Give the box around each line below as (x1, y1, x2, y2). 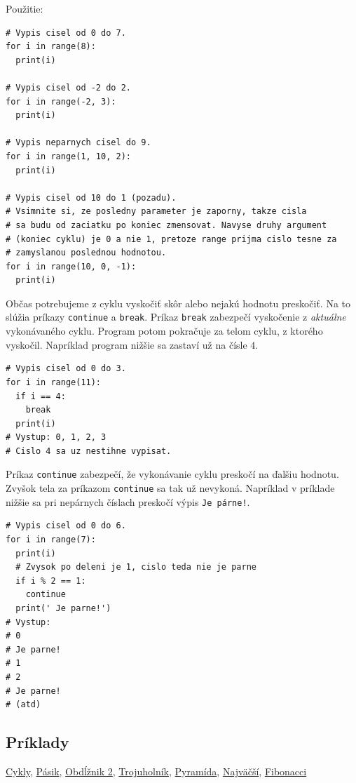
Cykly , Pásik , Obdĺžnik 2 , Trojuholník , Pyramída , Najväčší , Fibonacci (6, 763, 307, 778)
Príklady (6, 731, 69, 753)
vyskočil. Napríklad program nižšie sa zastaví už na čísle (6, 337, 247, 352)
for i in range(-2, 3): (6, 96, 116, 107)
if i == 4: (15, 391, 66, 401)
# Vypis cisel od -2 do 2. (6, 82, 131, 93)
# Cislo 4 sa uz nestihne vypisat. (6, 446, 172, 456)
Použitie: (6, 1, 43, 15)
